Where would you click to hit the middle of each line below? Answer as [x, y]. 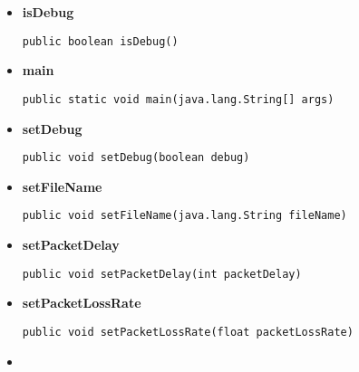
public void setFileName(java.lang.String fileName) [184, 216]
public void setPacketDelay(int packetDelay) [162, 274]
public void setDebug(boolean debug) [136, 158]
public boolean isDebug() [100, 41]
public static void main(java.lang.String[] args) [178, 99]
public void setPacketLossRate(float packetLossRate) [188, 332]
